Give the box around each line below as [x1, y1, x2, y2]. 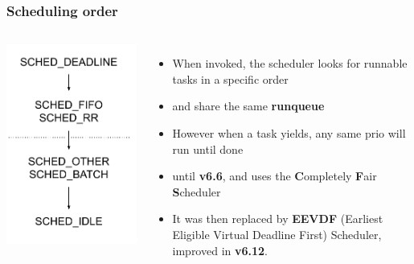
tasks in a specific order [172, 70, 289, 87]
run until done [172, 140, 244, 157]
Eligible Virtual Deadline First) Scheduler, [172, 225, 382, 242]
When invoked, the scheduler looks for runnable [172, 55, 408, 72]
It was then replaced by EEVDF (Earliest [172, 210, 383, 227]
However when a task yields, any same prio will [172, 125, 406, 141]
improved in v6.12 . [172, 241, 268, 258]
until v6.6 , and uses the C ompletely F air [172, 167, 377, 184]
